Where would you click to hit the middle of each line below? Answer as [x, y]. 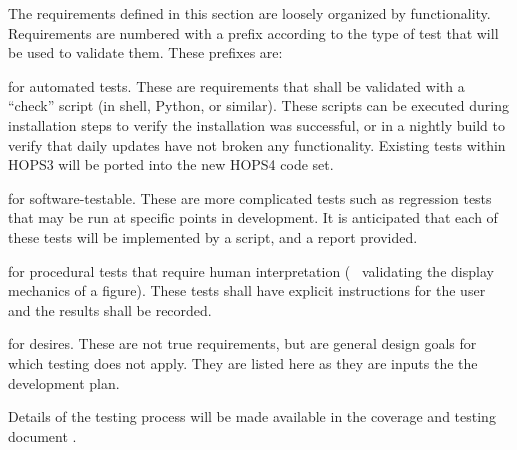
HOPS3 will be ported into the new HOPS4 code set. [171, 164]
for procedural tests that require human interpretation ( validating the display [251, 270]
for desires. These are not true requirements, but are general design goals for [242, 343]
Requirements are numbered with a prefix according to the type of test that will [253, 32]
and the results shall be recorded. [110, 309]
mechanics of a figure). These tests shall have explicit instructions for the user [247, 290]
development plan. [64, 382]
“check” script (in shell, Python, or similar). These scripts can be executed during [258, 105]
